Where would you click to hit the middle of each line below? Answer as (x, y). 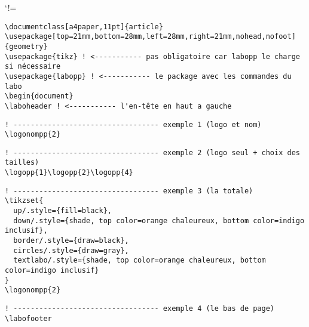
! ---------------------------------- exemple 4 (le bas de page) (140, 309)
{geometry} (26, 46)
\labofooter (28, 318)
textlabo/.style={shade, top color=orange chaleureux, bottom (140, 260)
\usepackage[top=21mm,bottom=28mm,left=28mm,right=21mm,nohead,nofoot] (150, 37)
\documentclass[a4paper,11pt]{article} (84, 27)
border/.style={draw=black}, (71, 241)
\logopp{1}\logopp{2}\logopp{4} (69, 173)
